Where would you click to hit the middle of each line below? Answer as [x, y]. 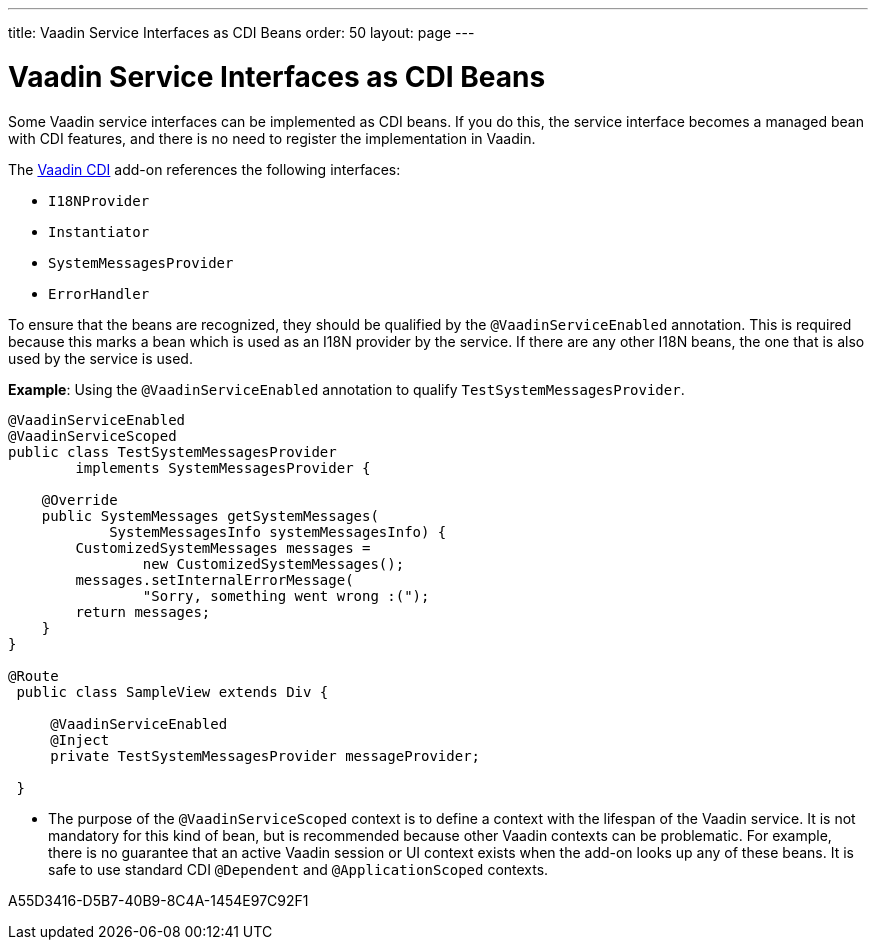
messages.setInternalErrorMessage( [214, 579]
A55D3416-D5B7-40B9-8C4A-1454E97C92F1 [158, 900]
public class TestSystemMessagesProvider [172, 451]
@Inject [80, 739]
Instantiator [99, 231]
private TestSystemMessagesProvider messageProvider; [265, 755]
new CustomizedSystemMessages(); [273, 563]
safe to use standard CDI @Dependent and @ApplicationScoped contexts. [298, 869]
